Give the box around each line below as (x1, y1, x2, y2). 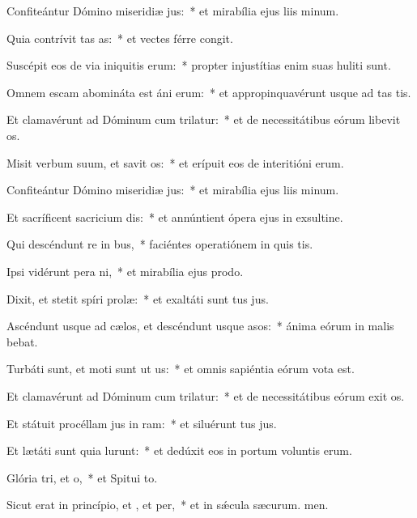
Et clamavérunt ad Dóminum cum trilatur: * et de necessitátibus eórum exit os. (6, 387, 405, 404)
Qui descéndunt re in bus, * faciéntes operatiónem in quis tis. (6, 236, 313, 253)
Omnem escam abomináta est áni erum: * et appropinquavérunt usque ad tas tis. (6, 83, 411, 100)
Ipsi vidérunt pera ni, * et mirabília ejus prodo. (6, 262, 244, 279)
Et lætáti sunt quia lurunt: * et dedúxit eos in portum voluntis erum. (6, 442, 352, 459)
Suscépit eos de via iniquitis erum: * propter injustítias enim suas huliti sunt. (6, 57, 391, 74)
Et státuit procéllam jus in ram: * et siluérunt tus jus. (6, 414, 277, 431)
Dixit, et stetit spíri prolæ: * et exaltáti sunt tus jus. (6, 290, 269, 307)
